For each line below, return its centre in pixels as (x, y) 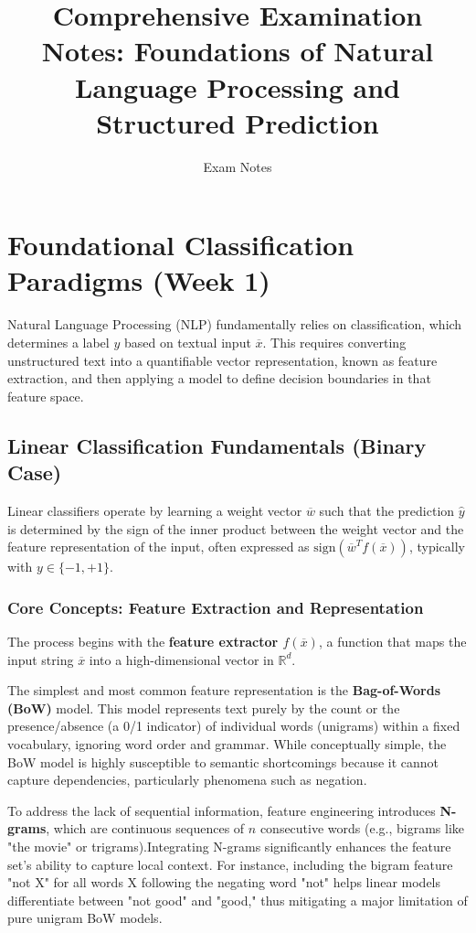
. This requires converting (334, 342)
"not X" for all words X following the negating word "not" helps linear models (224, 882)
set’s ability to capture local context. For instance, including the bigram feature (230, 864)
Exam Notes (238, 166)
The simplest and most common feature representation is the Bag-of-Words (224, 690)
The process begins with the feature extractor (143, 641)
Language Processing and (238, 86)
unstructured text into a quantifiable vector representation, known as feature (222, 360)
